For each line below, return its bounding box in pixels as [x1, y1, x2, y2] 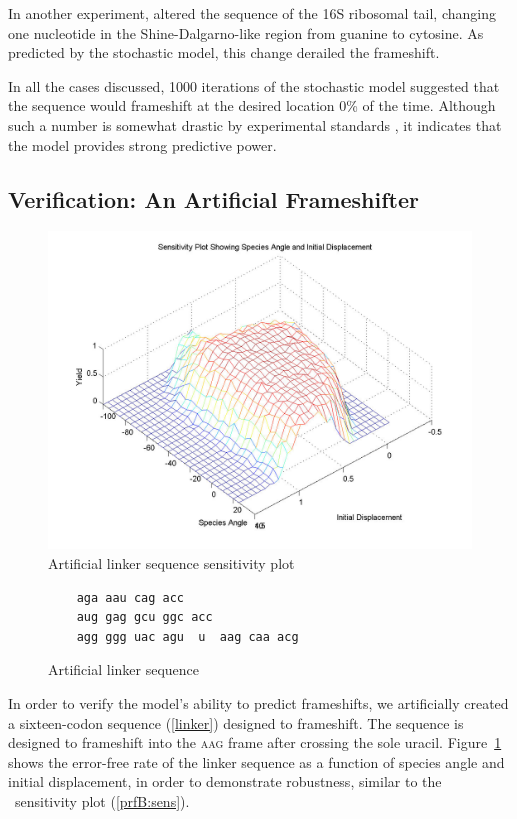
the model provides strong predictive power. [8, 134, 277, 155]
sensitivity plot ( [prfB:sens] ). [14, 790, 190, 811]
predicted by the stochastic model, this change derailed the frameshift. [8, 42, 440, 63]
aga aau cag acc [76, 590, 185, 605]
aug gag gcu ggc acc [76, 610, 213, 625]
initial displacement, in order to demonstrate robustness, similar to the [8, 771, 442, 792]
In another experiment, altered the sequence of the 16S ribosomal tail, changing [8, 3, 496, 23]
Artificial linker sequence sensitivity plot [48, 552, 295, 573]
